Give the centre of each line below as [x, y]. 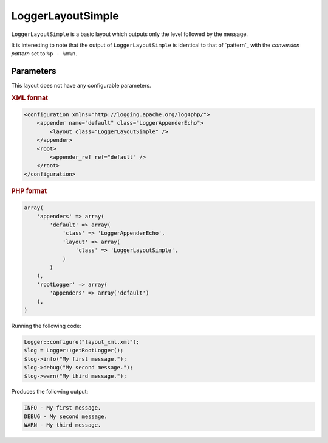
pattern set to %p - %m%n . [44, 54]
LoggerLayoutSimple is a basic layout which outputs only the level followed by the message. [130, 34]
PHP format [29, 190]
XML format [30, 97]
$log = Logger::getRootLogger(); [74, 351]
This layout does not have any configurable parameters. [81, 86]
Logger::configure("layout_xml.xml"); [82, 342]
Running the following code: [46, 326]
